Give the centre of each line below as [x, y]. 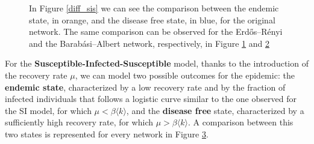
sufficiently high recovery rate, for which [79, 122]
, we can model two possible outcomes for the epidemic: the [185, 75]
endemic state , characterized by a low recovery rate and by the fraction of [145, 87]
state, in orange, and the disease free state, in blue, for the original [152, 19]
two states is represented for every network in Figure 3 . [107, 133]
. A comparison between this [240, 122]
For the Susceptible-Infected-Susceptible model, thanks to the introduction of [157, 63]
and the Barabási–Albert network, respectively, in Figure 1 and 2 [149, 43]
